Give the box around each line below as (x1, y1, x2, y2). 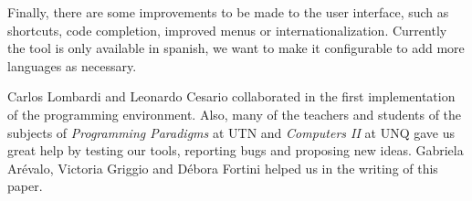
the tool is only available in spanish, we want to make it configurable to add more (7, 38, 465, 58)
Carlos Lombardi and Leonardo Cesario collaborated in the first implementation (7, 87, 456, 106)
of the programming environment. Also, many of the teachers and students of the (7, 104, 462, 123)
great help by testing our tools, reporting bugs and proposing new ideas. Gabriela (7, 141, 464, 160)
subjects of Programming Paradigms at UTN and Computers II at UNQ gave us (7, 122, 456, 142)
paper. (7, 176, 43, 196)
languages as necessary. (7, 56, 137, 75)
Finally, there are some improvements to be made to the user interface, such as (7, 3, 449, 21)
